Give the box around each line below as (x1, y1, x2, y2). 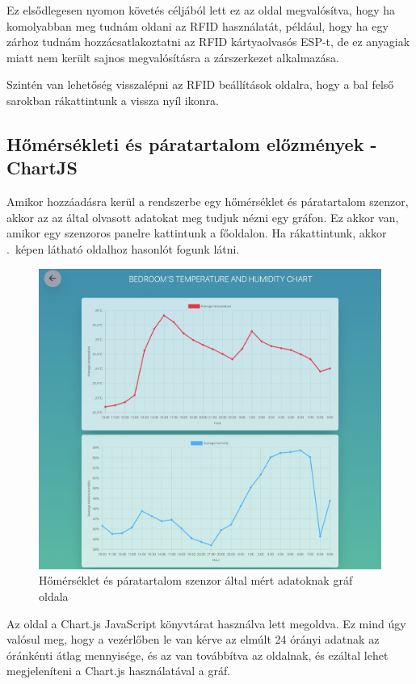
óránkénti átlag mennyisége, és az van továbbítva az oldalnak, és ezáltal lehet (6, 646, 389, 663)
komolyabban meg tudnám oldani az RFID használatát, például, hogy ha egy (6, 17, 389, 34)
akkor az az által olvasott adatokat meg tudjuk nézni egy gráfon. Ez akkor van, (6, 208, 399, 225)
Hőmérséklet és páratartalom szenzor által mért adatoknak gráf (39, 572, 353, 589)
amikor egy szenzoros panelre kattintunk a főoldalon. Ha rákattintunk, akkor (6, 225, 387, 241)
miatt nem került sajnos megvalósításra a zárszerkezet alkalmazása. (6, 48, 339, 65)
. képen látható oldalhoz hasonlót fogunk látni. (6, 240, 240, 257)
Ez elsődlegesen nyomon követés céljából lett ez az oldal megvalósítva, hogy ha (6, 2, 396, 18)
